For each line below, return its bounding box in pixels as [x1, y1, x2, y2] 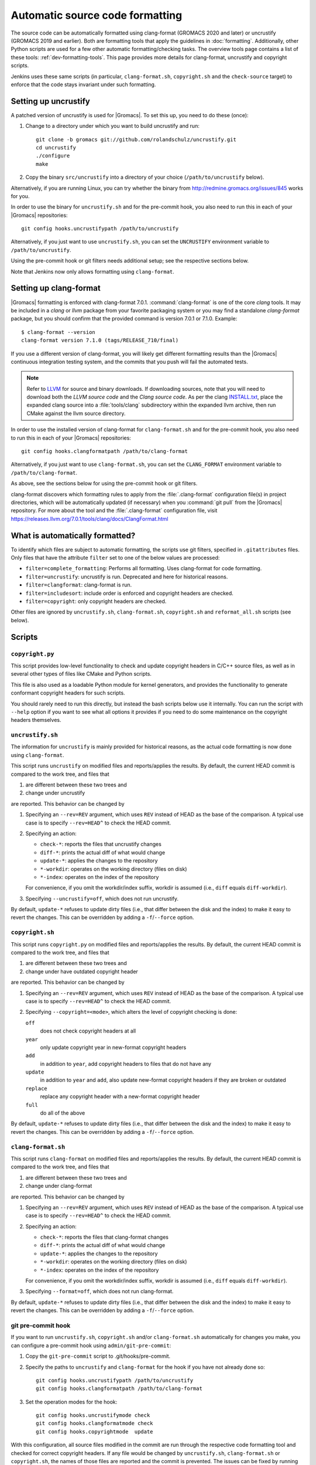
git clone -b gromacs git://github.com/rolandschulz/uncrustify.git [36, 136, 236, 143]
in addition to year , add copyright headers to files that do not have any [40, 1060, 212, 1067]
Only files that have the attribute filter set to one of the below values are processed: [11, 554, 220, 561]
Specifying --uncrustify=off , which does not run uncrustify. [25, 895, 178, 902]
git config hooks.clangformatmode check [36, 1420, 153, 1427]
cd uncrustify [36, 144, 76, 151]
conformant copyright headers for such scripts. [11, 689, 125, 697]
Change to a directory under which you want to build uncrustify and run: [25, 122, 200, 130]
